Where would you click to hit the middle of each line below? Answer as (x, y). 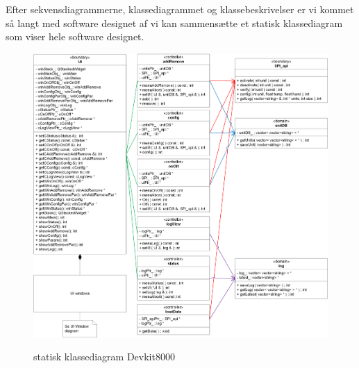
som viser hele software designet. (75, 36)
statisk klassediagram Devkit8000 (104, 357)
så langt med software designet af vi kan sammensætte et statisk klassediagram (174, 23)
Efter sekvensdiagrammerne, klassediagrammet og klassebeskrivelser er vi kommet (180, 9)
